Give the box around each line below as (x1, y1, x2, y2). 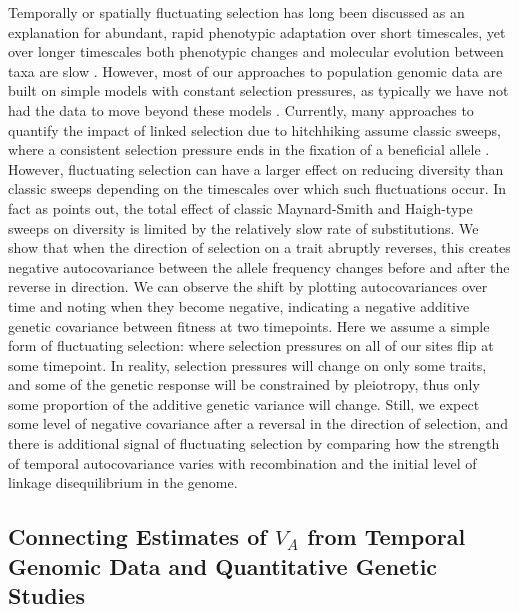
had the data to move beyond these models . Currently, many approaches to (8, 99, 474, 120)
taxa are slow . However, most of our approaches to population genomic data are (8, 60, 503, 81)
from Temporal (307, 521, 466, 552)
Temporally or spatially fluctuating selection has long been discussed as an (8, 2, 465, 22)
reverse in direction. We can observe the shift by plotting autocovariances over (8, 276, 488, 297)
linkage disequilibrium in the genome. (8, 472, 238, 493)
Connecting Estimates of (8, 521, 267, 552)
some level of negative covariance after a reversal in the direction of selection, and (8, 413, 509, 434)
